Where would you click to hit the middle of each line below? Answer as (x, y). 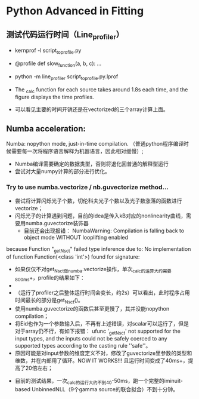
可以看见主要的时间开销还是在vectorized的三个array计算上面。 (91, 109)
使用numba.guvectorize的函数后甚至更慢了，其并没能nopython (92, 308)
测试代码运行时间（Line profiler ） (65, 35)
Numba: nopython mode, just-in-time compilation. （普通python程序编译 (95, 144)
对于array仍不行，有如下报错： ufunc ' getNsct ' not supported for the (97, 332)
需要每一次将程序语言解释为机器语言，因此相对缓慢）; (77, 151)
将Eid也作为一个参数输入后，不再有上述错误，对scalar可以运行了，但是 (102, 323)
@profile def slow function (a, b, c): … (58, 64)
